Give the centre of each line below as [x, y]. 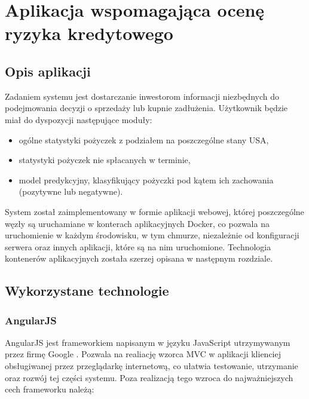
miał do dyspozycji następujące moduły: [79, 119]
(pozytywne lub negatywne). [71, 191]
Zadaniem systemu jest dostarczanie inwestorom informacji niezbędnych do [142, 96]
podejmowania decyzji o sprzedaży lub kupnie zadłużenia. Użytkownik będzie [146, 108]
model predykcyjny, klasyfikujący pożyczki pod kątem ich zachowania [146, 179]
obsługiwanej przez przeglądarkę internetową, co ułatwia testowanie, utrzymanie [152, 366]
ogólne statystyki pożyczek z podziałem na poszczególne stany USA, [144, 139]
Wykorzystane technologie [87, 291]
